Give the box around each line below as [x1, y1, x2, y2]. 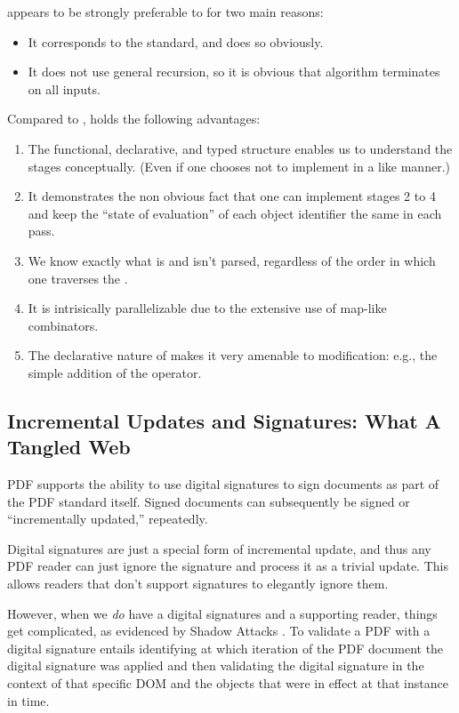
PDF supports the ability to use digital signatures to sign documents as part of [7, 475, 439, 493]
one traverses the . [28, 268, 128, 287]
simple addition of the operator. [28, 363, 202, 381]
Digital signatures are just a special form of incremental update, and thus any [7, 539, 431, 557]
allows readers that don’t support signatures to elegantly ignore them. [7, 574, 389, 593]
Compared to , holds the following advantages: [7, 109, 261, 128]
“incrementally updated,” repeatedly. [7, 509, 208, 528]
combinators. [28, 316, 99, 334]
